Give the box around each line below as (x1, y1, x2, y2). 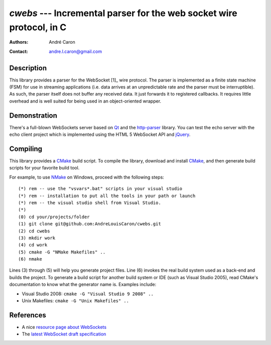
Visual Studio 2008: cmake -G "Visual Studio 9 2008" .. (22, 291, 154, 297)
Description (9, 63, 47, 72)
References (9, 311, 46, 319)
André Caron (49, 39, 75, 45)
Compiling (9, 144, 43, 153)
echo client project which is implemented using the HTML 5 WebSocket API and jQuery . (9, 131, 191, 138)
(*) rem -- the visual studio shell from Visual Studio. (18, 200, 162, 206)
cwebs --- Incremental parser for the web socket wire (9, 8, 238, 19)
